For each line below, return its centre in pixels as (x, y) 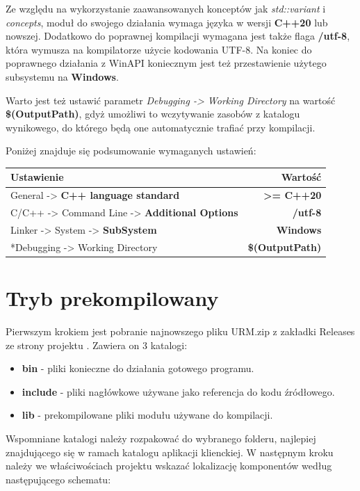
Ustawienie (37, 177)
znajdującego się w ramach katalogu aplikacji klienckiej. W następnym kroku (170, 452)
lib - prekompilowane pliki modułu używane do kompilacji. (147, 415)
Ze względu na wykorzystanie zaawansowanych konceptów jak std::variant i (166, 8)
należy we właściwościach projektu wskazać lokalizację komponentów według (169, 466)
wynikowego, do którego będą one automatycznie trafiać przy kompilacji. (161, 127)
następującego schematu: (58, 479)
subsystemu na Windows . (62, 76)
